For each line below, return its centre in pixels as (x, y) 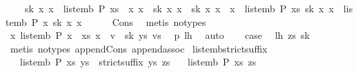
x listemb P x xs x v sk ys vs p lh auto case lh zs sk (160, 35)
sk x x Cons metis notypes (129, 21)
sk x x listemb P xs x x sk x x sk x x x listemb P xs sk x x (179, 8)
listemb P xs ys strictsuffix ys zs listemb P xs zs (138, 62)
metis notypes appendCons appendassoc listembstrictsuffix (139, 48)
